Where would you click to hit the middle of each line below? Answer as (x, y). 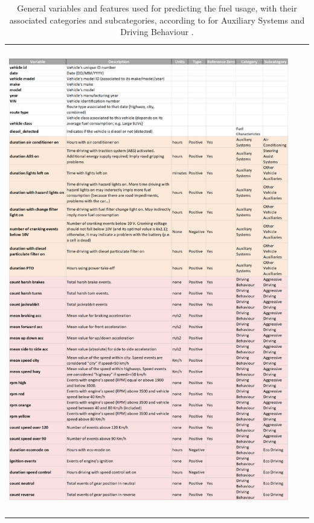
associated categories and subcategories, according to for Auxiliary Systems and (157, 20)
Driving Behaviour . (157, 32)
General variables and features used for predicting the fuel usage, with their (157, 8)
